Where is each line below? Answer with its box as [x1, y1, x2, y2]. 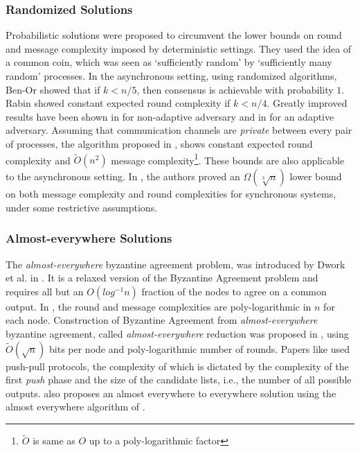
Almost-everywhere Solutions [6, 229, 172, 247]
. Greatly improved [267, 96, 348, 110]
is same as [33, 433, 75, 448]
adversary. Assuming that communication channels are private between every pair [6, 123, 352, 137]
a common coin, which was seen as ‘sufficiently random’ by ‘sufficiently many [6, 55, 332, 69]
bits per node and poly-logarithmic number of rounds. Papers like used [49, 341, 350, 356]
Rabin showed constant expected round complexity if [6, 96, 231, 110]
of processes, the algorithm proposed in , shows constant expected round [6, 136, 313, 150]
